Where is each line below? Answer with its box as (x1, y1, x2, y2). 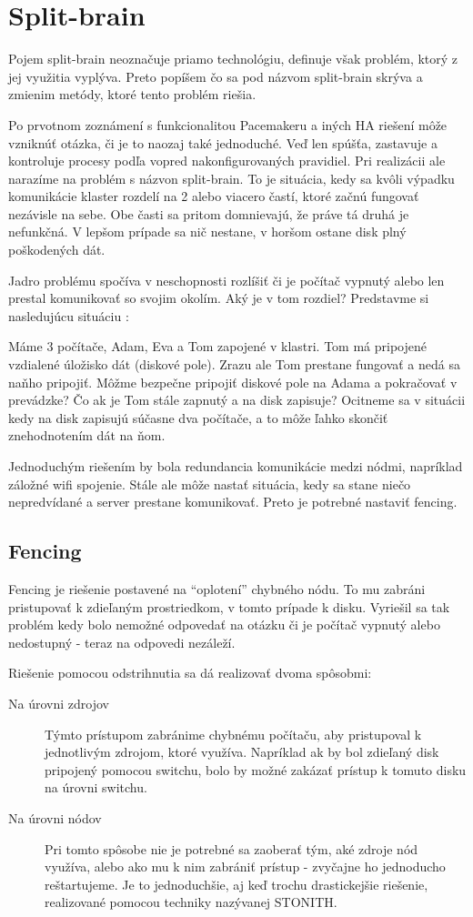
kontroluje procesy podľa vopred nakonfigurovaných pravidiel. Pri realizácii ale (8, 151, 446, 170)
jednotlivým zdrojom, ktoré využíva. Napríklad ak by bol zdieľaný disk (45, 742, 439, 761)
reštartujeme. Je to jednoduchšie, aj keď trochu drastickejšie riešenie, (45, 874, 428, 893)
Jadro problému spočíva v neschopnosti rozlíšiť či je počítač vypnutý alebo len (8, 270, 445, 289)
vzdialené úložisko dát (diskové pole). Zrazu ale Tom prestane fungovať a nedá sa (8, 355, 460, 374)
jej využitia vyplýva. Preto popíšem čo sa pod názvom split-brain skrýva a (8, 66, 423, 86)
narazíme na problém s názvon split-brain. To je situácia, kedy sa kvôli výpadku (8, 168, 455, 187)
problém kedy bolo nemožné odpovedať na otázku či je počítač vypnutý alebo (8, 615, 440, 634)
